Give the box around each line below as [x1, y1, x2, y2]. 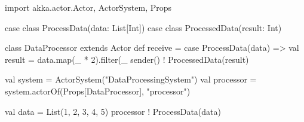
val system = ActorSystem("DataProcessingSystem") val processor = [5, 73, 257, 86]
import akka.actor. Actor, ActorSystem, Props [5, 1, 172, 13]
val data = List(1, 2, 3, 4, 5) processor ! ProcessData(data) [5, 105, 221, 117]
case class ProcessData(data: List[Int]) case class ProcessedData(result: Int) [5, 21, 282, 33]
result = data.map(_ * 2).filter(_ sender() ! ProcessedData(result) [5, 53, 249, 65]
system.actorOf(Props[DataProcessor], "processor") [5, 84, 191, 97]
